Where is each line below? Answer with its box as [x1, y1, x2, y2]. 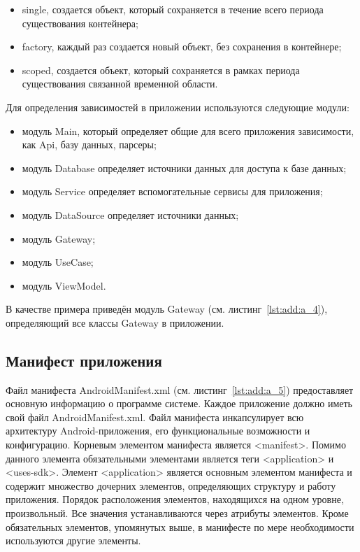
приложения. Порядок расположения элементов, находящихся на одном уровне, [6, 492, 344, 507]
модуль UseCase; [22, 255, 94, 269]
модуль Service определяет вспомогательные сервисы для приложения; [22, 184, 323, 199]
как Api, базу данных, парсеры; [22, 137, 157, 152]
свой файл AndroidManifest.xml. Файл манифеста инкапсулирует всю [6, 409, 304, 424]
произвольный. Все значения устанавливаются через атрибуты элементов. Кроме [6, 506, 349, 521]
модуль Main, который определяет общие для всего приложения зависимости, [22, 123, 354, 138]
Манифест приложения [6, 349, 162, 371]
